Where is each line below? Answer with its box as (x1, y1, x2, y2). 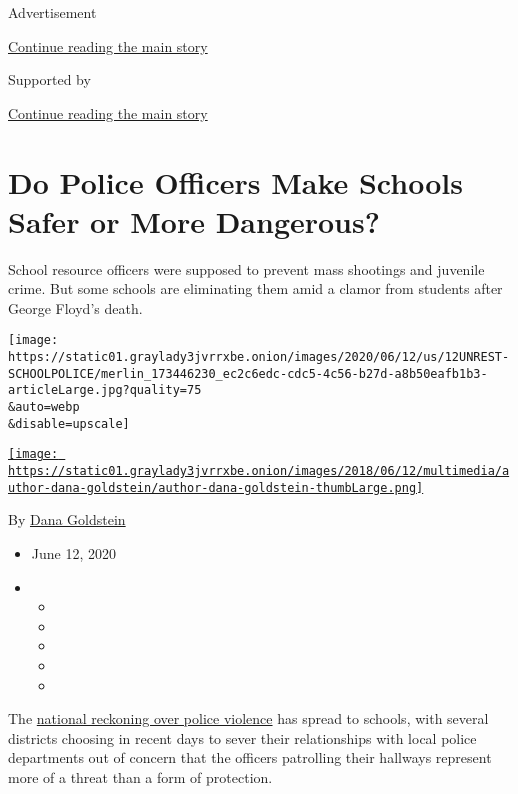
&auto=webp (8, 400, 80, 415)
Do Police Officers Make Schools (8, 161, 463, 202)
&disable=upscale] (8, 416, 130, 431)
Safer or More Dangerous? (8, 200, 380, 241)
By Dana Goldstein (8, 509, 126, 530)
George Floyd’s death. (8, 297, 143, 318)
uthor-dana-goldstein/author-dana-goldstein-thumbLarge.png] (8, 480, 424, 495)
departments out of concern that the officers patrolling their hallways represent (8, 747, 492, 768)
